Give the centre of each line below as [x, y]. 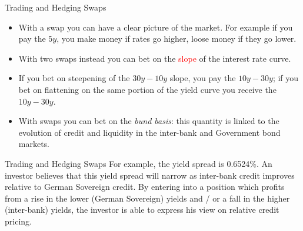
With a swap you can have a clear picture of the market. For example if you [156, 27]
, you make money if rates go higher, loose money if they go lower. [177, 38]
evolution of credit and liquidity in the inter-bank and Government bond [149, 132]
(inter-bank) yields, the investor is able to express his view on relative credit [142, 210]
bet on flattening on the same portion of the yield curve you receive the [147, 89]
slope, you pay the [203, 78]
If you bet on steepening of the [74, 78]
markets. [34, 144]
